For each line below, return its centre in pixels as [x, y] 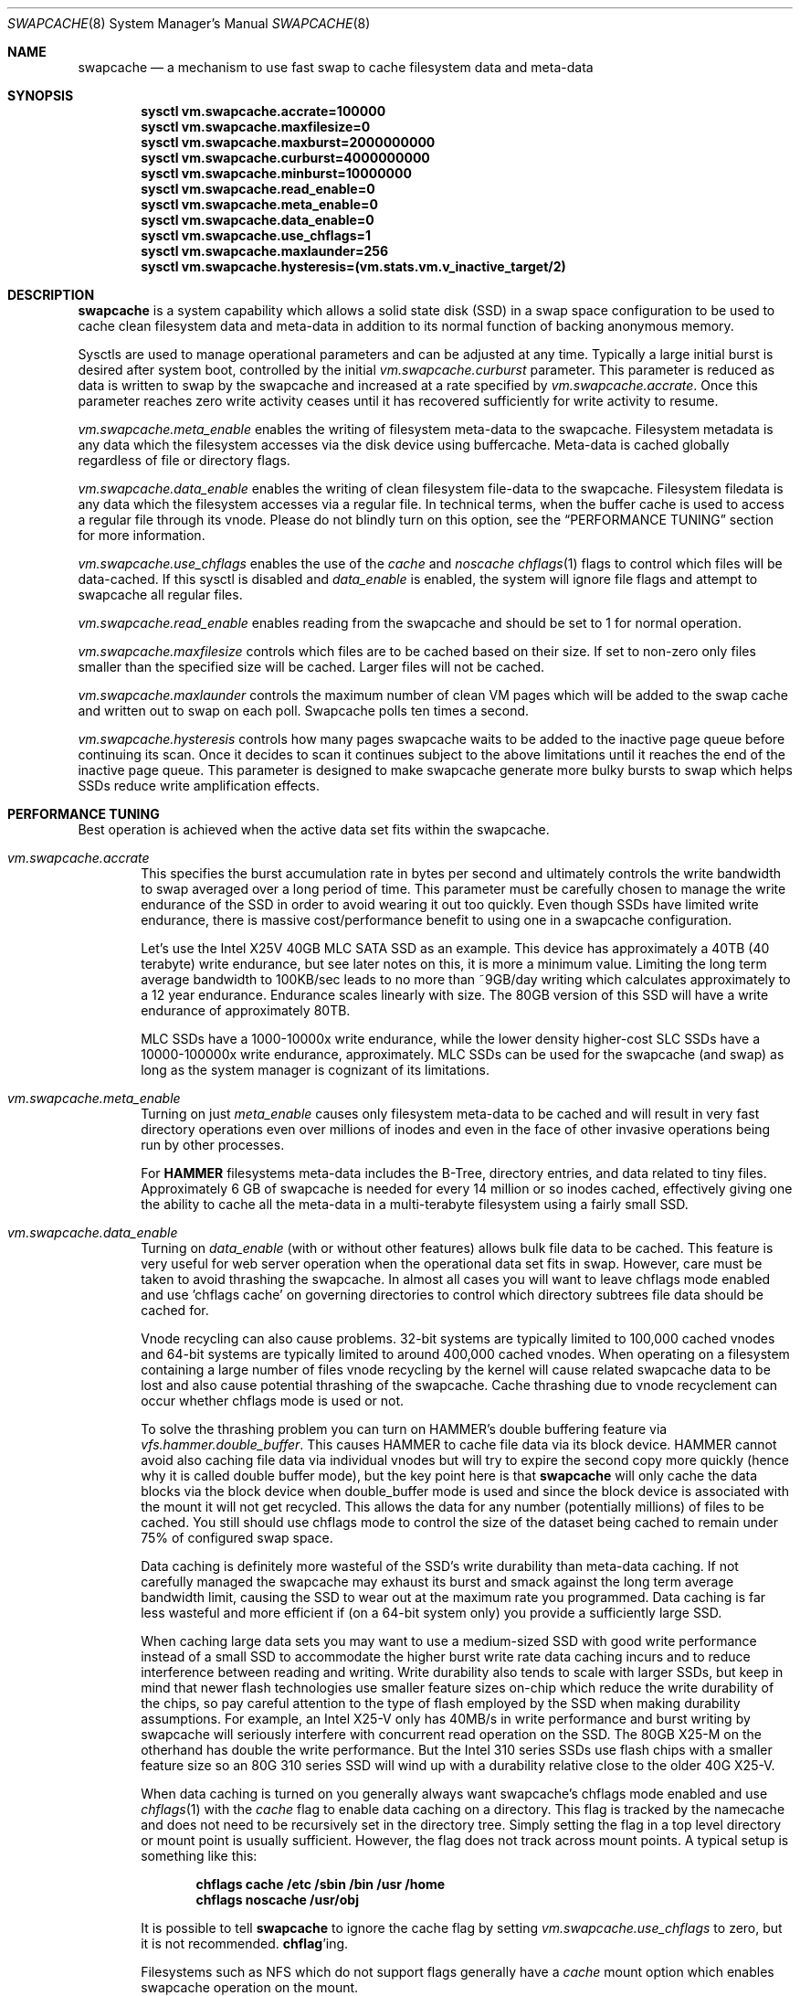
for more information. [142, 535]
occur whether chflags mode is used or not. [273, 1401]
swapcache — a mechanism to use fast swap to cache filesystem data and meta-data [336, 67]
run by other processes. [213, 1145]
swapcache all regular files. [160, 595]
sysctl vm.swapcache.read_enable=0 [258, 189]
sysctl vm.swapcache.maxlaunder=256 [265, 251]
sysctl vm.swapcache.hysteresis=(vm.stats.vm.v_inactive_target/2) [353, 266]
